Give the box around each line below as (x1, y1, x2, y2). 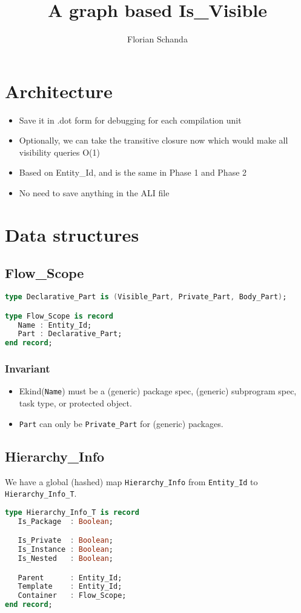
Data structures (5, 222, 139, 247)
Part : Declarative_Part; (18, 330, 122, 339)
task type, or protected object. (19, 397, 132, 409)
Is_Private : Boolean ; (18, 536, 114, 545)
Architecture (5, 78, 113, 103)
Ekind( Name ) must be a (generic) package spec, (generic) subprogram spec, (19, 385, 297, 397)
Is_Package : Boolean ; (18, 517, 114, 526)
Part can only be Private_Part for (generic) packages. (19, 417, 223, 429)
